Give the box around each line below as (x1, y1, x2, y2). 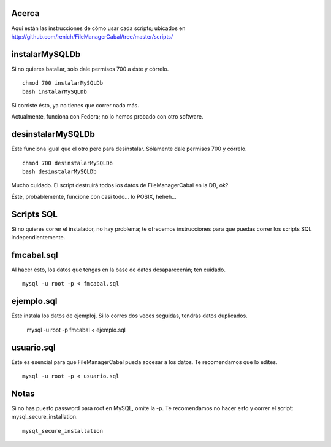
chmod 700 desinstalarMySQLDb (22, 160, 113, 166)
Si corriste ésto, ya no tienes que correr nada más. (11, 101, 139, 109)
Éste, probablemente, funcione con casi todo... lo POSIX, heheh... (11, 193, 177, 200)
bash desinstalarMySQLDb (22, 168, 97, 175)
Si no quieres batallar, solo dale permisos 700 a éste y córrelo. (11, 65, 169, 72)
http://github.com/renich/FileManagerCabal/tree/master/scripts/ (11, 33, 173, 40)
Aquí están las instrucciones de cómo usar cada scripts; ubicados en (11, 25, 186, 32)
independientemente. (11, 234, 66, 241)
